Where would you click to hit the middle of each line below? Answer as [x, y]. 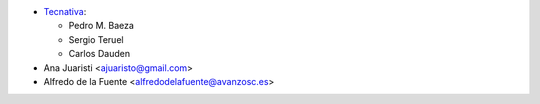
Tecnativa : [65, 11]
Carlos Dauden [99, 54]
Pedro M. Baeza [101, 26]
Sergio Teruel [96, 39]
